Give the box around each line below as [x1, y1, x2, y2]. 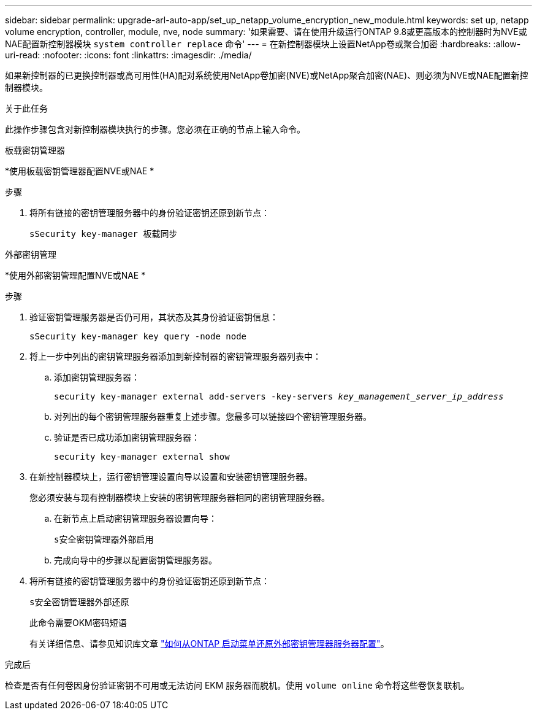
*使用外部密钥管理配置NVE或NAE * [5, 270, 146, 280]
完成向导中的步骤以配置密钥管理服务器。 [54, 555, 217, 565]
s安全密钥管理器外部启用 [54, 535, 154, 544]
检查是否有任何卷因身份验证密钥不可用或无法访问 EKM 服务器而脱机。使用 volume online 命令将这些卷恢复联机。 [5, 680, 470, 690]
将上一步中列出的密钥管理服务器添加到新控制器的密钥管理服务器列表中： [29, 351, 321, 361]
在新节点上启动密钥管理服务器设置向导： [54, 513, 217, 524]
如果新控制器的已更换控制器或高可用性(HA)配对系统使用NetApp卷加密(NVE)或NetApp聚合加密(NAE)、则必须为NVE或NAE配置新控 [5, 70, 528, 80]
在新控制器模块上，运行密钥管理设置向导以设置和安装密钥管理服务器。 [29, 471, 313, 482]
